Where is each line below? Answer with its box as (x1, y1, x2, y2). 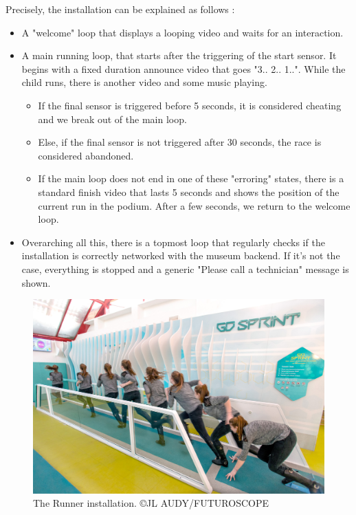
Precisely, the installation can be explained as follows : (5, 2, 235, 16)
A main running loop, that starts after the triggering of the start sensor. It (21, 48, 337, 63)
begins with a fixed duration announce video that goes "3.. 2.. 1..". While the (21, 61, 346, 76)
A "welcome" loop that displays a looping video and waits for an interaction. (21, 25, 344, 39)
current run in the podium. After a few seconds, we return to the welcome (38, 198, 351, 212)
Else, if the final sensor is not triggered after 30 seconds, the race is (38, 135, 322, 149)
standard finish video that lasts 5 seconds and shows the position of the (38, 184, 340, 199)
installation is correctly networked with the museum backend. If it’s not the (21, 248, 340, 263)
